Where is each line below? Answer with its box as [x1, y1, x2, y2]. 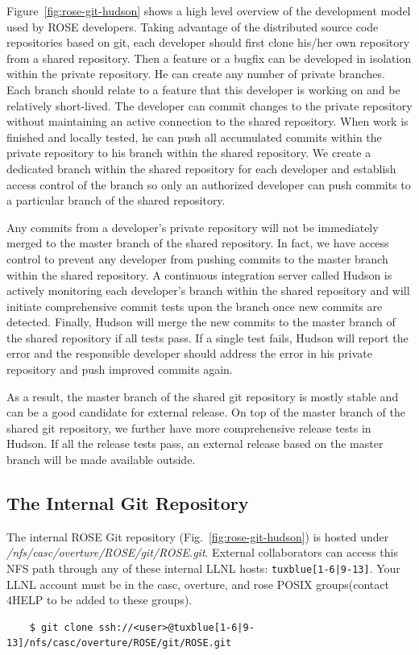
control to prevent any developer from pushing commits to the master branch [6, 250, 388, 267]
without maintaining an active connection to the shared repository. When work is [6, 113, 409, 130]
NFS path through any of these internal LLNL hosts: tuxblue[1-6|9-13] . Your [6, 560, 400, 577]
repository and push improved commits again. [6, 361, 233, 378]
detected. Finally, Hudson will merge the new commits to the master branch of [6, 313, 396, 330]
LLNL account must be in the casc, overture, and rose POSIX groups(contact [6, 575, 389, 592]
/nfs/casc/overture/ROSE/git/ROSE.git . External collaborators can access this [6, 544, 398, 561]
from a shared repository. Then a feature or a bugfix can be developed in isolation [6, 49, 412, 66]
